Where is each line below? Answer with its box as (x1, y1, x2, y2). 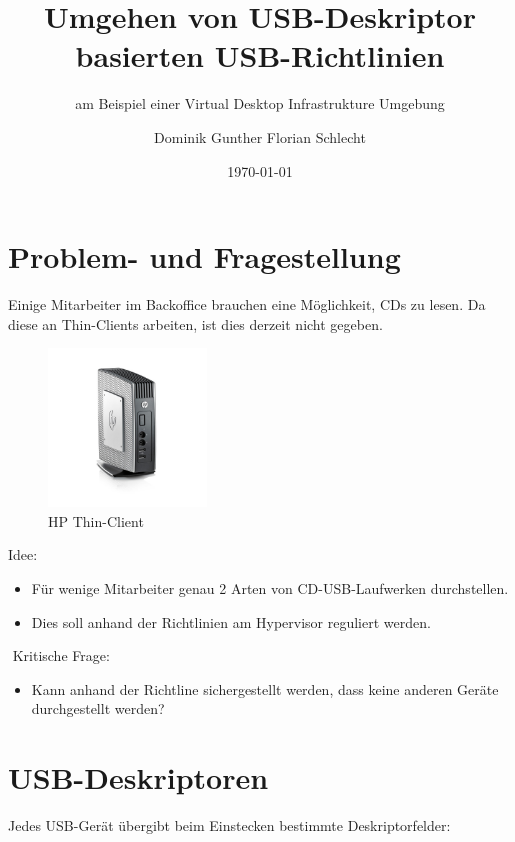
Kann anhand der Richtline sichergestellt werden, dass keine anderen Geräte (31, 678, 499, 699)
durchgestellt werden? (31, 698, 165, 719)
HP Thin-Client (48, 510, 144, 531)
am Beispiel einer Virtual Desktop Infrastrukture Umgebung (75, 93, 445, 114)
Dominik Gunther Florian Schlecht (154, 126, 366, 147)
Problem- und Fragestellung (8, 236, 401, 277)
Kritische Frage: (12, 645, 110, 666)
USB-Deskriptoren (8, 757, 269, 798)
